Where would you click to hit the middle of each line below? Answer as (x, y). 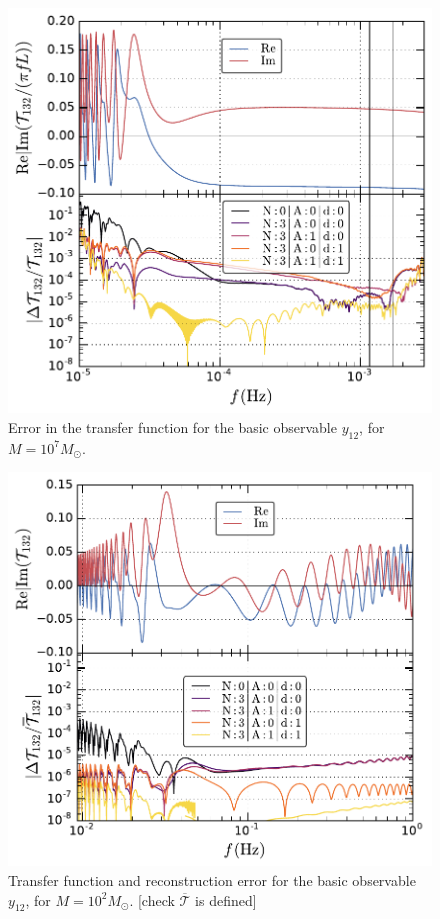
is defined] (226, 899)
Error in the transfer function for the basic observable (172, 426)
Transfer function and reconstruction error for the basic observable (212, 879)
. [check (152, 899)
